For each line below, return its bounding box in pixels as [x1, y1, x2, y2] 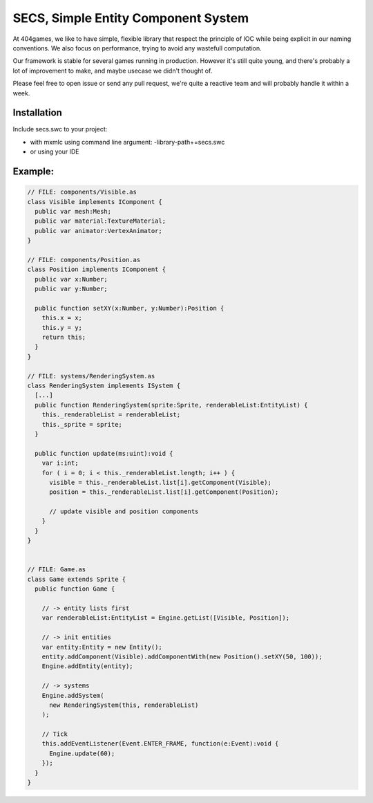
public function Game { [35, 585, 115, 593]
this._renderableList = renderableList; [41, 411, 181, 418]
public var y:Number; [35, 285, 108, 293]
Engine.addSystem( [41, 692, 104, 699]
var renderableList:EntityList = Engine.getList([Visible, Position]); [41, 614, 290, 622]
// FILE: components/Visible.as [27, 188, 137, 196]
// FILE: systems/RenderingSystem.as [27, 372, 155, 380]
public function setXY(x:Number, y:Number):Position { [35, 304, 224, 312]
